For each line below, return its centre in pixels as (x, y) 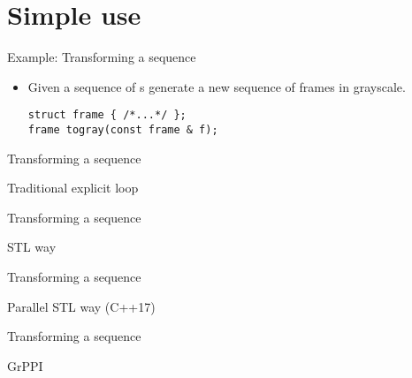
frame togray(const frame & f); (123, 129)
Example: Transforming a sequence (102, 57)
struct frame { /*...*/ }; (107, 115)
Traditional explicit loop (73, 188)
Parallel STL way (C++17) (81, 306)
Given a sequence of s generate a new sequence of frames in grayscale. (217, 86)
